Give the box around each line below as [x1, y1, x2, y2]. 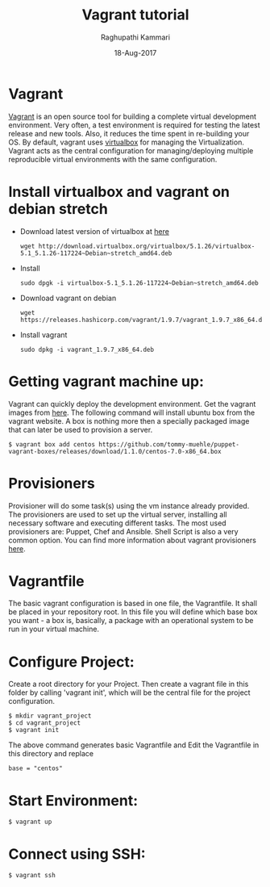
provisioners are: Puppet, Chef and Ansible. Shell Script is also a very [8, 526, 239, 536]
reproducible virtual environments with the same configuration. [8, 154, 218, 164]
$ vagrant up [8, 818, 52, 826]
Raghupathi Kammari [100, 32, 171, 42]
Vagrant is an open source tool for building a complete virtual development [8, 111, 256, 121]
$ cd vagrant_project [8, 719, 81, 727]
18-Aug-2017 [114, 48, 157, 57]
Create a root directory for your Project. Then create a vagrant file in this [8, 680, 249, 689]
